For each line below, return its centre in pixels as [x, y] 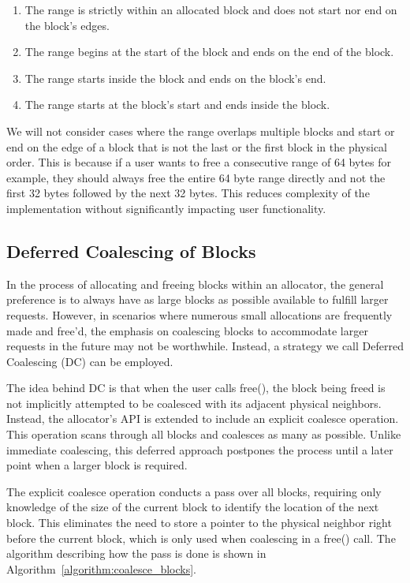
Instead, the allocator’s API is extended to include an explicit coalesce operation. [203, 419]
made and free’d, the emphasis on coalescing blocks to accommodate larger [187, 330]
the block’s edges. [67, 25]
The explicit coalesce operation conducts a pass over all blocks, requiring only [194, 491]
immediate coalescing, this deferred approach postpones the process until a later [200, 449]
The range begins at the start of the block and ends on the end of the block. [209, 52]
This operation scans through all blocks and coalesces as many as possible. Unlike [204, 434]
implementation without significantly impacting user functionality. [166, 208]
